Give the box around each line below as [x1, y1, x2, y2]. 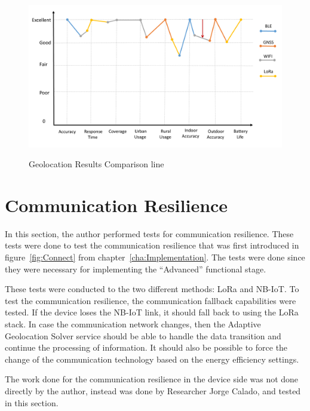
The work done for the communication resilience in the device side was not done [5, 373, 299, 385]
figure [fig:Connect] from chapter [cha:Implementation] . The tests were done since [5, 251, 305, 263]
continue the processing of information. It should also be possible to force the [5, 341, 288, 354]
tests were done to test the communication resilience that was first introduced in [5, 239, 299, 251]
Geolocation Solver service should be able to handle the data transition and [5, 329, 281, 342]
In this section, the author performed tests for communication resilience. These [5, 227, 294, 240]
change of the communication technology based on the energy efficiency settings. [5, 352, 299, 365]
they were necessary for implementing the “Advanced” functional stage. [5, 262, 266, 275]
